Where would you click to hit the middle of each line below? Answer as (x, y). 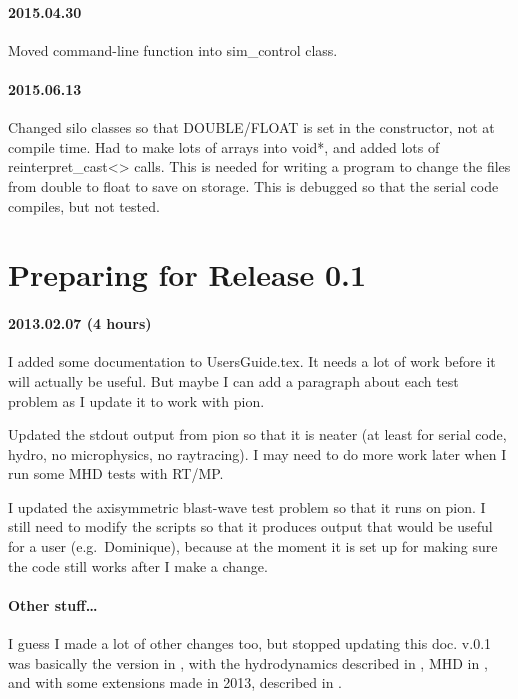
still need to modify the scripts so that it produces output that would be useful (250, 526)
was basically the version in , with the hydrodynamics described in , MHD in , (248, 662)
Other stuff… (53, 604)
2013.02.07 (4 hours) (80, 323)
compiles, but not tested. (84, 205)
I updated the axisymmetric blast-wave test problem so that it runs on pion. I (247, 506)
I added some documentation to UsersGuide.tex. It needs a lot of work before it (252, 361)
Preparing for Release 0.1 (187, 274)
